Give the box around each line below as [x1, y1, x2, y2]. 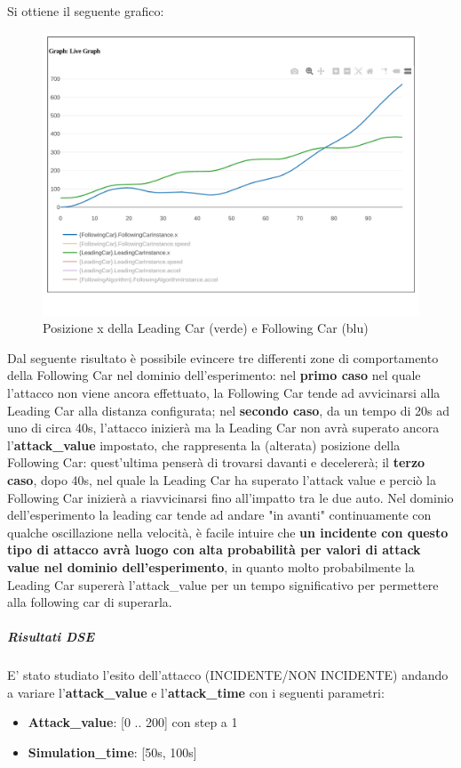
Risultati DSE [7, 627, 95, 646]
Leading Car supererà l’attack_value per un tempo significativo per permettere [7, 575, 439, 594]
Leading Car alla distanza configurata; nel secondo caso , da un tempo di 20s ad [7, 400, 450, 419]
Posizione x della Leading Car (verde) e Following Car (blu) [43, 319, 369, 337]
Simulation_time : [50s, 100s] [28, 743, 197, 762]
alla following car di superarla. [7, 593, 172, 611]
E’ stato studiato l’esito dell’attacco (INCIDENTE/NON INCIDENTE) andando [7, 666, 449, 684]
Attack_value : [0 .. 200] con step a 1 [28, 713, 238, 732]
